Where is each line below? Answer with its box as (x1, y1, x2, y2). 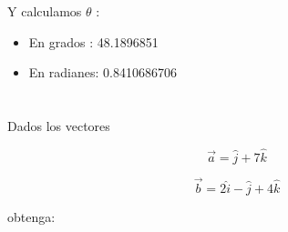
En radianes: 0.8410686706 (28, 63, 177, 82)
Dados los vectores (7, 116, 110, 135)
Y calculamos (7, 2, 82, 20)
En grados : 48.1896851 (28, 32, 159, 51)
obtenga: (7, 207, 56, 226)
